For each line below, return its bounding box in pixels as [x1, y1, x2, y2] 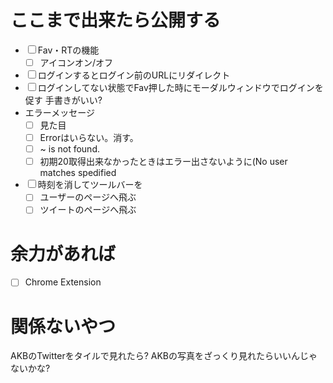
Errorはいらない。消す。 [39, 132, 139, 144]
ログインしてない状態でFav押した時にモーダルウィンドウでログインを [37, 82, 324, 93]
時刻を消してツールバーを [37, 179, 143, 191]
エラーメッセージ [24, 107, 95, 118]
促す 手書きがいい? [24, 94, 103, 106]
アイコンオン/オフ [39, 56, 113, 68]
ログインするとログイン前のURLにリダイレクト [37, 69, 231, 81]
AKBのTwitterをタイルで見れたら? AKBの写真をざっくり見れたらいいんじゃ [10, 350, 318, 362]
